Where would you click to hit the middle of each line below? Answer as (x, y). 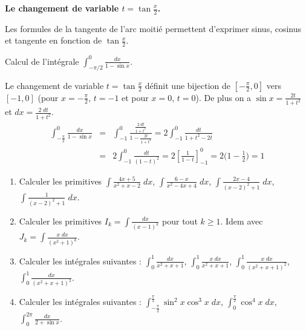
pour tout (180, 221)
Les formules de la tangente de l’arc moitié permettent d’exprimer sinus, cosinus (153, 28)
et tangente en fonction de (54, 40)
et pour (135, 97)
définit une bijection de (187, 85)
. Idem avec (242, 221)
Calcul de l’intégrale (42, 61)
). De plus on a (223, 97)
